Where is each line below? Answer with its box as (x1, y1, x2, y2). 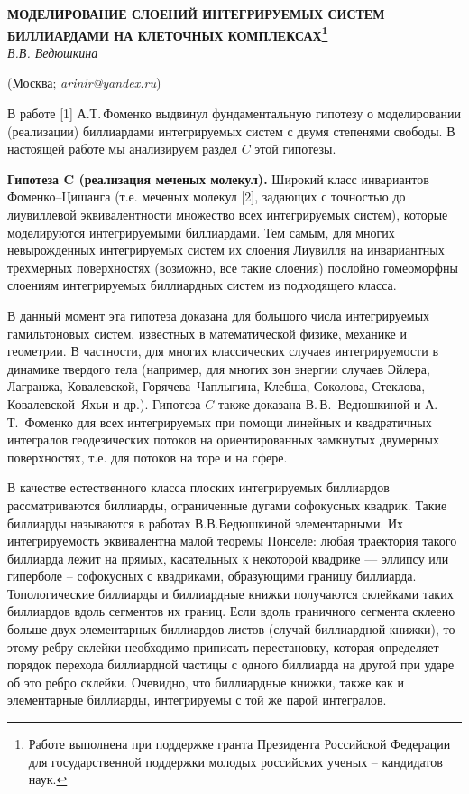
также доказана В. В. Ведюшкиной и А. (217, 394, 438, 413)
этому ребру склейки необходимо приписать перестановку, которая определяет (7, 637, 439, 656)
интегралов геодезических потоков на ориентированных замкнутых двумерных (7, 430, 439, 449)
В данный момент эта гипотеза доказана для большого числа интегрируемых (7, 305, 430, 324)
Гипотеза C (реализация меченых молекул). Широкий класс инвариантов (7, 169, 429, 188)
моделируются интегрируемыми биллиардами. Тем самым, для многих (7, 222, 395, 241)
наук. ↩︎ (28, 770, 68, 789)
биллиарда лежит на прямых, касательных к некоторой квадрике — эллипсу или (7, 548, 449, 567)
